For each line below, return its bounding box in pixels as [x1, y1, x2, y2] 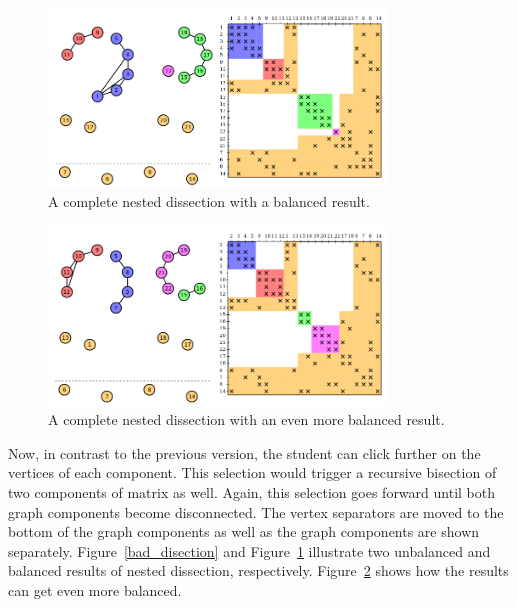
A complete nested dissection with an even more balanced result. [48, 409, 445, 430]
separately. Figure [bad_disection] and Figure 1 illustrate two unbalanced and [8, 540, 491, 561]
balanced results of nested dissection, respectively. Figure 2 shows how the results [8, 560, 509, 581]
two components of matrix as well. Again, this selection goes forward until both [8, 481, 495, 502]
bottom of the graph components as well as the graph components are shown [8, 521, 480, 542]
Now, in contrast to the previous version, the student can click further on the [8, 442, 481, 463]
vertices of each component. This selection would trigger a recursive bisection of [8, 462, 497, 483]
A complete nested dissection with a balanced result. [48, 191, 370, 212]
